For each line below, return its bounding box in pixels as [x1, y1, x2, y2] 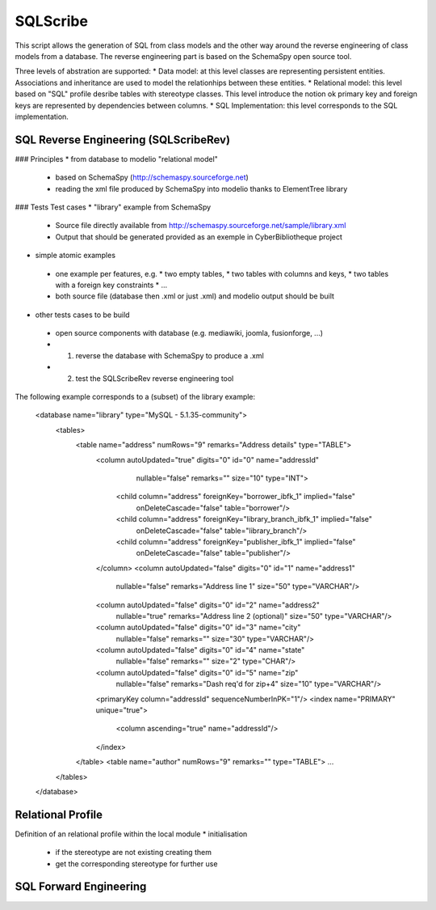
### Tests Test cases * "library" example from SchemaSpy [15, 202, 212, 212]
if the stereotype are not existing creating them [55, 848, 212, 857]
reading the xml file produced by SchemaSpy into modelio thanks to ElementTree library [55, 184, 348, 193]
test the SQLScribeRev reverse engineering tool [75, 373, 234, 383]
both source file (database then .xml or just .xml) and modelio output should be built [55, 291, 335, 301]
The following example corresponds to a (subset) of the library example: [15, 392, 256, 402]
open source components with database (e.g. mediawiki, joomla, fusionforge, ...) [55, 328, 323, 338]
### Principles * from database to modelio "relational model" [15, 154, 218, 163]
